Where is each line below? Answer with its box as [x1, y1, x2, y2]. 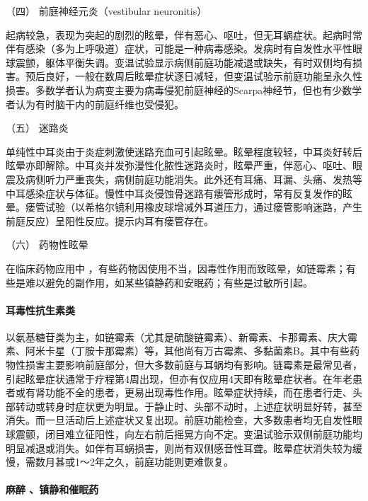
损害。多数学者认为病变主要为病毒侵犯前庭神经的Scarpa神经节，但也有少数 [6, 82, 352, 97]
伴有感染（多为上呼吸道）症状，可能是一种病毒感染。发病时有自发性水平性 [6, 41, 352, 56]
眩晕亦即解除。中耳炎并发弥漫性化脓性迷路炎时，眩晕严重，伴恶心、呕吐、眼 [6, 158, 362, 173]
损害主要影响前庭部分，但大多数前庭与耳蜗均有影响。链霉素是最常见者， [25, 357, 362, 372]
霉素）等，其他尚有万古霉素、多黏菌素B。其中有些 [114, 343, 350, 358]
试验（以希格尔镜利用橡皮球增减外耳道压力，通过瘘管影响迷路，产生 [45, 200, 362, 214]
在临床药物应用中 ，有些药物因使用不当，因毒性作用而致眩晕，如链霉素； [6, 260, 346, 275]
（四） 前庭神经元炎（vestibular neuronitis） [6, 4, 207, 18]
